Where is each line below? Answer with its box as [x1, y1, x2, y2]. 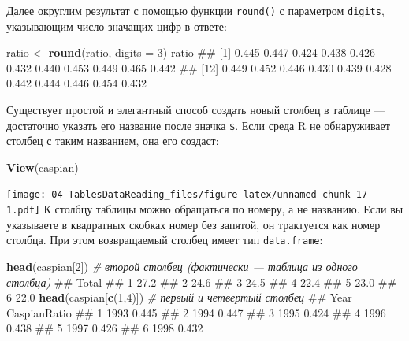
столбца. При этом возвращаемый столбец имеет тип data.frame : [6, 232, 323, 248]
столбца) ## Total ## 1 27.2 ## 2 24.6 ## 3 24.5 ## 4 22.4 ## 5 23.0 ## [6, 273, 397, 290]
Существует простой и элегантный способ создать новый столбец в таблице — [6, 102, 385, 118]
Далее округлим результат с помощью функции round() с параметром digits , [6, 2, 385, 18]
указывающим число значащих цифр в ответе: [6, 17, 227, 34]
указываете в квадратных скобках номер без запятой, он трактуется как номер [6, 216, 381, 232]
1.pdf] [6, 205, 40, 217]
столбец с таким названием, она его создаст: [6, 132, 219, 149]
